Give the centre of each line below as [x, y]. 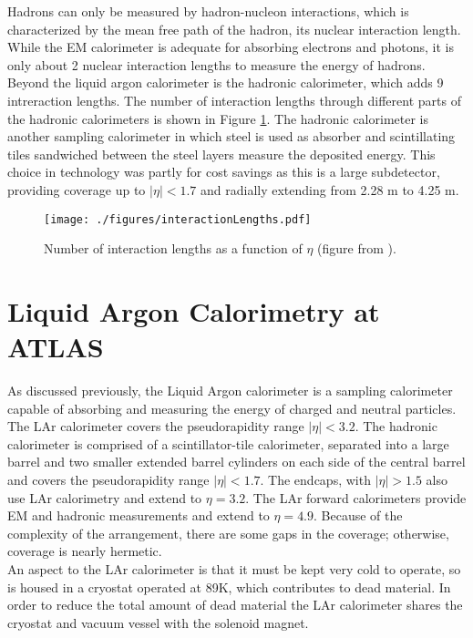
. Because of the [358, 515]
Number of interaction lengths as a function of [173, 248]
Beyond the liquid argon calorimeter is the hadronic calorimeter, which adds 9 [226, 82]
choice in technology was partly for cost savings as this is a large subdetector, [224, 172]
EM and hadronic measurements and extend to [139, 515]
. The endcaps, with [315, 480]
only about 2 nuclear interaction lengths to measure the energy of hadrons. [216, 64]
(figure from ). [357, 248]
